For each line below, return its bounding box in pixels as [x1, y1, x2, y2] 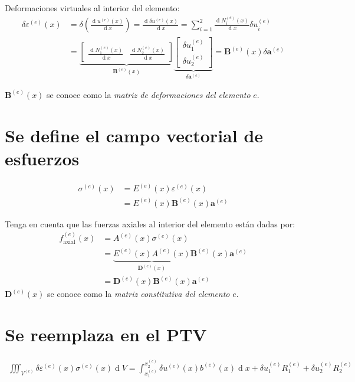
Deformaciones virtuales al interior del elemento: [5, 2, 180, 14]
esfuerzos [5, 146, 80, 170]
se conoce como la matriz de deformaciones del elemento [47, 88, 251, 100]
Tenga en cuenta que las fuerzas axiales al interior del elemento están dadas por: [5, 217, 295, 230]
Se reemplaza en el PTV [5, 322, 207, 347]
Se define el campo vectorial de [5, 123, 264, 147]
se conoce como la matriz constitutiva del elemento [47, 288, 230, 300]
